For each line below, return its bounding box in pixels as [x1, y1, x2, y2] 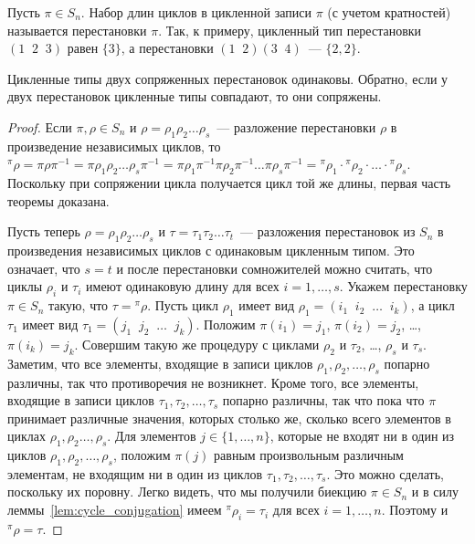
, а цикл [410, 296, 455, 315]
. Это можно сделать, [326, 464, 444, 483]
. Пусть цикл [147, 296, 218, 315]
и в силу [411, 482, 459, 501]
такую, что [48, 296, 109, 315]
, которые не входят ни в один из [269, 426, 455, 445]
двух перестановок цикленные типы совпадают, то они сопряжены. [7, 87, 382, 106]
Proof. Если [7, 117, 72, 136]
